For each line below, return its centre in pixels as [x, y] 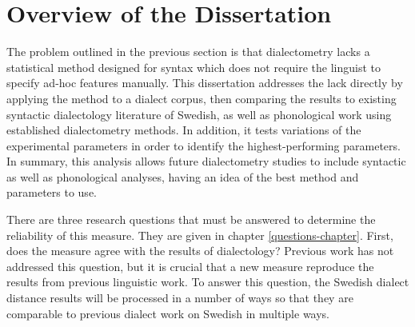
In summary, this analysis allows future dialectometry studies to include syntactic [206, 161]
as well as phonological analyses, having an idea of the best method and [183, 176]
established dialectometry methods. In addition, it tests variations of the [184, 130]
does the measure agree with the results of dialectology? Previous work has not [200, 251]
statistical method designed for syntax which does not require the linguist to [194, 67]
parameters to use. [52, 192]
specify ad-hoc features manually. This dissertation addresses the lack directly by [205, 83]
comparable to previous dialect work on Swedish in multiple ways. [168, 313]
